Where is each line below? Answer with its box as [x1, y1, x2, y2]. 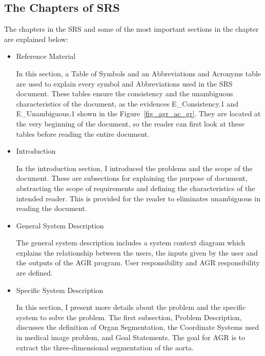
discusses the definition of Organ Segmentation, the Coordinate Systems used [16, 322, 259, 332]
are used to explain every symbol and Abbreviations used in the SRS [16, 78, 233, 89]
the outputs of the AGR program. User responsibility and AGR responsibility [16, 257, 260, 268]
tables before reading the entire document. [16, 128, 150, 139]
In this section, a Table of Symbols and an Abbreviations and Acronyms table [16, 68, 261, 78]
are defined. [16, 267, 53, 278]
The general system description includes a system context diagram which [16, 237, 246, 248]
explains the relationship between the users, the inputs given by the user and [16, 247, 258, 258]
